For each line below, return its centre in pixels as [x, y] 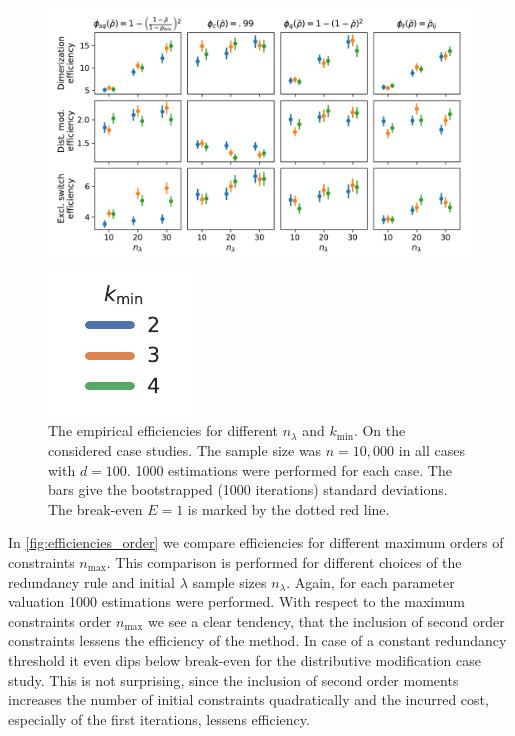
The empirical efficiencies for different [163, 430]
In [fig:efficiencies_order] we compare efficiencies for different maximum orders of [256, 542]
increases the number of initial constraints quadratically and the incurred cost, [248, 699]
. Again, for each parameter [370, 581]
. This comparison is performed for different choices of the [284, 561]
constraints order [60, 620]
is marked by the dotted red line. [288, 508]
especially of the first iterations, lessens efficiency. [159, 718]
